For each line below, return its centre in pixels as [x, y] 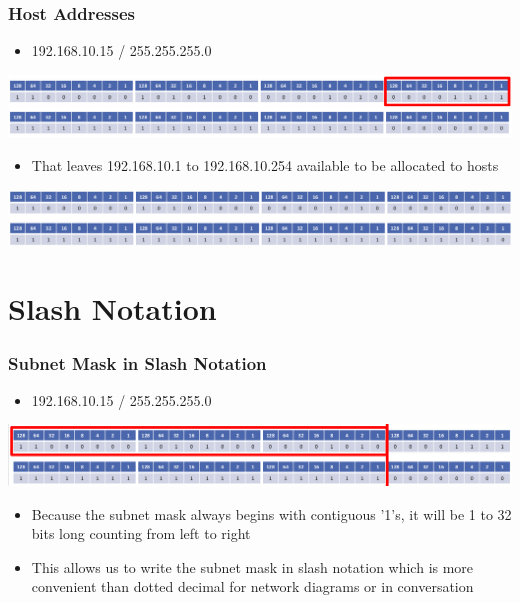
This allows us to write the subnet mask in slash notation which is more [252, 566]
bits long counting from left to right [141, 533]
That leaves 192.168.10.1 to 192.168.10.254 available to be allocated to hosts [265, 164]
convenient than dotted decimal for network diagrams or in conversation [252, 586]
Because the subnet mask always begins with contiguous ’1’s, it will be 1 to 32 [271, 513]
